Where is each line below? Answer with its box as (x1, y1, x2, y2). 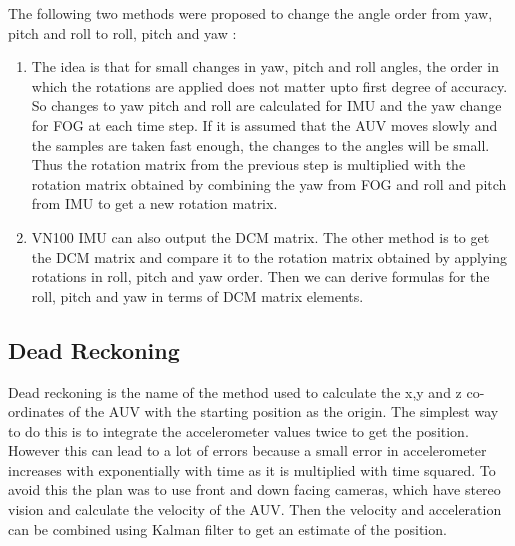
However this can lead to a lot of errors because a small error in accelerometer (8, 440, 487, 461)
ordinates (8, 401, 65, 422)
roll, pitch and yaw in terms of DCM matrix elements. (31, 285, 364, 306)
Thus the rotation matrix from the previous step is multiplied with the (31, 154, 466, 175)
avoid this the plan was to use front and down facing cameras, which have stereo (8, 479, 501, 500)
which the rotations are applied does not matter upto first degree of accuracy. (31, 75, 508, 96)
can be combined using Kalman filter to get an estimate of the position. (8, 518, 447, 539)
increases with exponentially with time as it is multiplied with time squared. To (8, 459, 496, 480)
